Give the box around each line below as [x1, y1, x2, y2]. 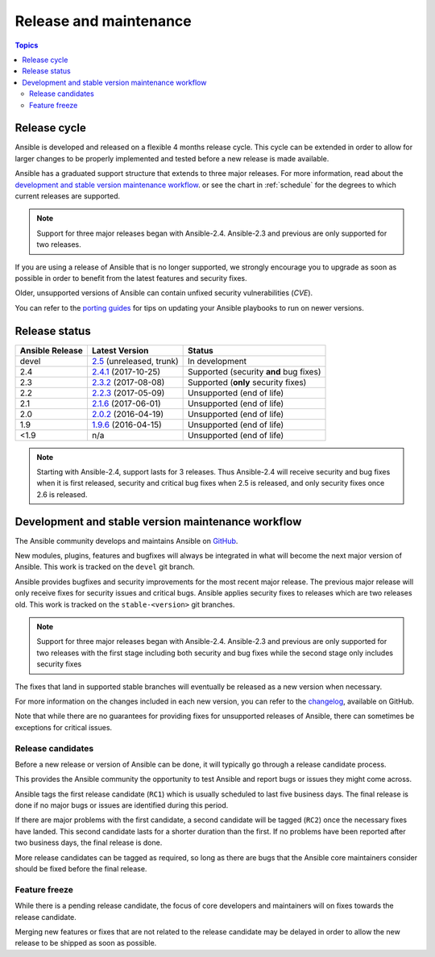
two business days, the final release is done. [14, 838, 163, 847]
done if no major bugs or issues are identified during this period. [14, 800, 229, 810]
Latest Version [91, 345, 149, 356]
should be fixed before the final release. [14, 864, 147, 874]
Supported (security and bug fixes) [188, 366, 321, 377]
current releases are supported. [14, 190, 121, 201]
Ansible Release [19, 345, 84, 356]
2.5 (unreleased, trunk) [91, 355, 179, 366]
